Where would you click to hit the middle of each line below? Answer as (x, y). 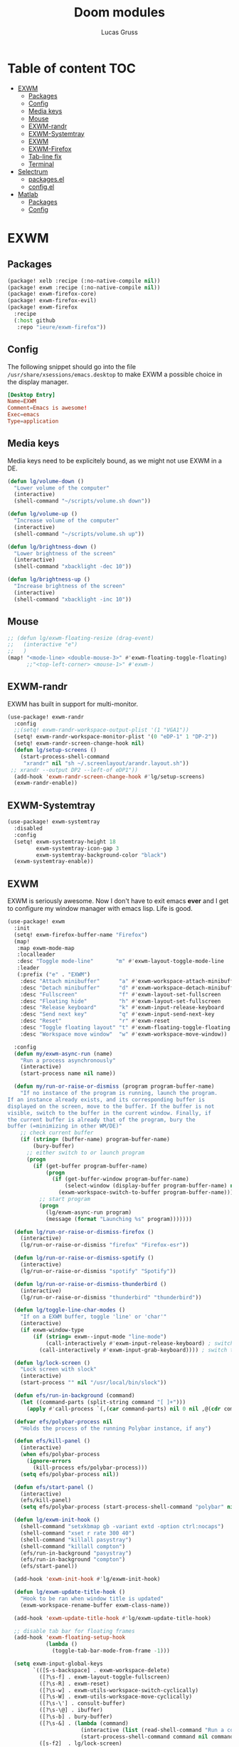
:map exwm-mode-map (46, 948)
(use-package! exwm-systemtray (54, 822)
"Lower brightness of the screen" (65, 553)
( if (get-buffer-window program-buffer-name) (121, 1179)
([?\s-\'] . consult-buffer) (82, 1704)
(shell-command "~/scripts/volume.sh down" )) (83, 501)
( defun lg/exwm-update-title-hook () (70, 1592)
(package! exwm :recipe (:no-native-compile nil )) (84, 287)
